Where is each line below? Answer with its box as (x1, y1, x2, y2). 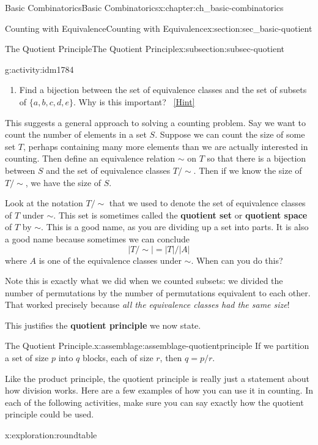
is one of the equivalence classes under (39, 253, 182, 266)
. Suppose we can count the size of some (155, 128, 305, 141)
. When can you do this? (191, 253, 283, 266)
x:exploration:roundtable (5, 428, 97, 441)
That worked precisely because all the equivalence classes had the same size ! (5, 298, 290, 311)
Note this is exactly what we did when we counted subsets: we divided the (5, 274, 283, 287)
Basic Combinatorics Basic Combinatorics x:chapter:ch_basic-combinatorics (5, 1, 284, 13)
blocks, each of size (82, 351, 153, 364)
